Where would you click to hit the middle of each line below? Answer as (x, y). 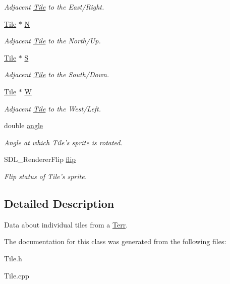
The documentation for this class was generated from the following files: (115, 241)
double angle (24, 125)
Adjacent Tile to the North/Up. (52, 41)
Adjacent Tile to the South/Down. (57, 74)
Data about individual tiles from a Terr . (66, 224)
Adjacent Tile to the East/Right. (54, 7)
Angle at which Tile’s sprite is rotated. (63, 142)
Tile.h (13, 258)
